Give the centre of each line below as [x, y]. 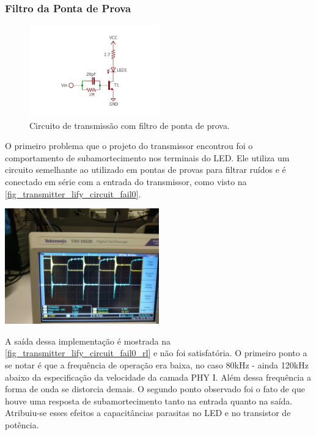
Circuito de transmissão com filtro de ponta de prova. [130, 125]
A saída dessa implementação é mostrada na [88, 341]
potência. [22, 424]
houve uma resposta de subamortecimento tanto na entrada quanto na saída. [149, 400]
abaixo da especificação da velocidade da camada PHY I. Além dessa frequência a [158, 377]
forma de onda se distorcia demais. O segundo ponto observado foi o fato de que [155, 389]
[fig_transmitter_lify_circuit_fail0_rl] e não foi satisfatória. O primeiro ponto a [156, 353]
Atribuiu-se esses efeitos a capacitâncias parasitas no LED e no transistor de [148, 413]
